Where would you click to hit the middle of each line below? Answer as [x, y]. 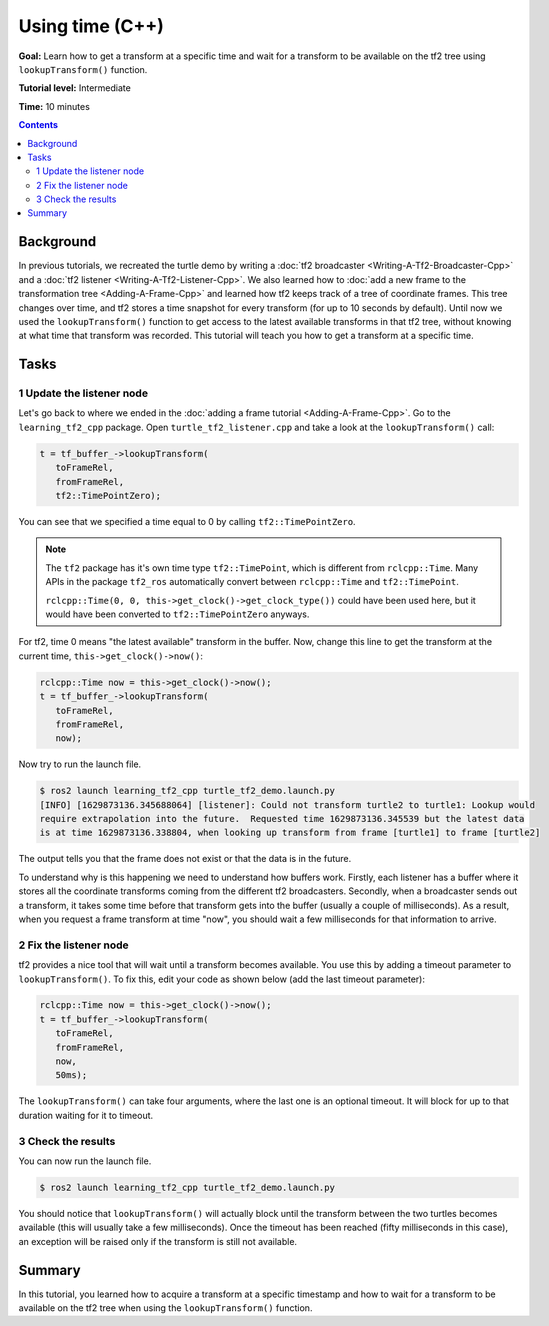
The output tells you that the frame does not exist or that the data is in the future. [185, 859]
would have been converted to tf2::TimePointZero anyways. [177, 614]
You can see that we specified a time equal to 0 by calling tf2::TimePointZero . [187, 521]
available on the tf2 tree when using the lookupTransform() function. [165, 1308]
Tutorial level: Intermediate [75, 88]
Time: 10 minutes [54, 106]
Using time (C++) [91, 26]
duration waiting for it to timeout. [86, 1115]
